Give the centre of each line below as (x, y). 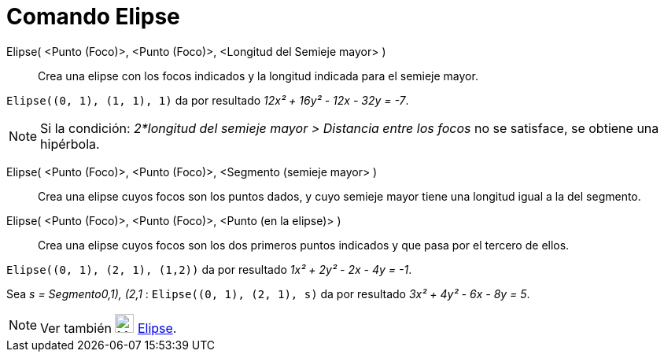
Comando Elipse (93, 17)
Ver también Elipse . (109, 328)
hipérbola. (70, 144)
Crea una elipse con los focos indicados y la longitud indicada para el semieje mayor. (258, 76)
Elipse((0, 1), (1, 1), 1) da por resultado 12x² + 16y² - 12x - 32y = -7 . (208, 100)
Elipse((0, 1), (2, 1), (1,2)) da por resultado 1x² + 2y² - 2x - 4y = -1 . (209, 269)
